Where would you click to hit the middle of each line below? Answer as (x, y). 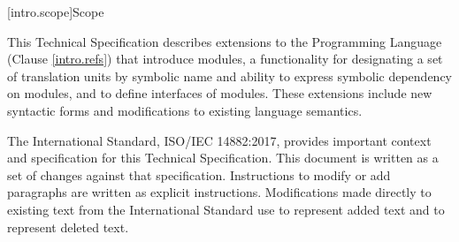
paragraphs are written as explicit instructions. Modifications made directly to (219, 192)
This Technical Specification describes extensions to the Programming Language (225, 41)
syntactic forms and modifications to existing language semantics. (185, 110)
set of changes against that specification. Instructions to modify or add (199, 174)
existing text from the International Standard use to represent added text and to (226, 209)
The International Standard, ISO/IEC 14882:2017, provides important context (219, 140)
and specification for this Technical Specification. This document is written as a (223, 158)
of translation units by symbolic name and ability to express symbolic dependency (230, 76)
